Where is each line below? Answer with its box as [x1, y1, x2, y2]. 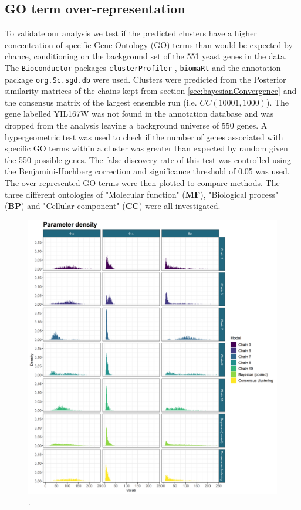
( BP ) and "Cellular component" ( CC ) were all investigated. [5, 200, 221, 212]
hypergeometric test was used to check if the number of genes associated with [5, 130, 283, 143]
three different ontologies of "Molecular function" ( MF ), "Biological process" [5, 188, 279, 200]
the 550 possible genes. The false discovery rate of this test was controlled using [5, 153, 292, 166]
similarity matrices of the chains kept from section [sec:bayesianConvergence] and [5, 85, 297, 97]
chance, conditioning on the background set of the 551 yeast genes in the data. [5, 50, 287, 62]
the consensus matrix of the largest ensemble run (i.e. [5, 96, 197, 108]
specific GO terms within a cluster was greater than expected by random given [5, 142, 288, 154]
